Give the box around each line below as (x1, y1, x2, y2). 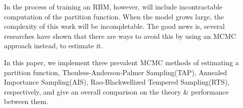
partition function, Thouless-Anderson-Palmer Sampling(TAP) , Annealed (4, 67, 227, 77)
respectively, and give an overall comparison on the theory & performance (4, 86, 229, 97)
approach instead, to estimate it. (4, 40, 103, 51)
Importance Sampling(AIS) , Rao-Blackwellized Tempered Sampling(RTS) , (4, 77, 230, 87)
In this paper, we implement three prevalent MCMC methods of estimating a (4, 57, 239, 67)
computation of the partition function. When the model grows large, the (4, 11, 224, 21)
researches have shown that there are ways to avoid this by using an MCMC (4, 30, 236, 41)
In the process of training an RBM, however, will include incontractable (4, 1, 223, 11)
